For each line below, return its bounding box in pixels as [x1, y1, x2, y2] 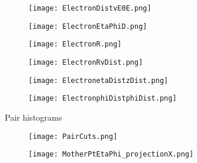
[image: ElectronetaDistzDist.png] [28, 76, 169, 85]
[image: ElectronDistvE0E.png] [28, 4, 151, 12]
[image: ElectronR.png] [28, 40, 122, 49]
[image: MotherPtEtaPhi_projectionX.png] [28, 150, 194, 159]
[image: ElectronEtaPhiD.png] [28, 22, 147, 31]
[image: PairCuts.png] [28, 132, 118, 141]
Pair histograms [5, 111, 62, 123]
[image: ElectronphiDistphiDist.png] [28, 94, 177, 103]
